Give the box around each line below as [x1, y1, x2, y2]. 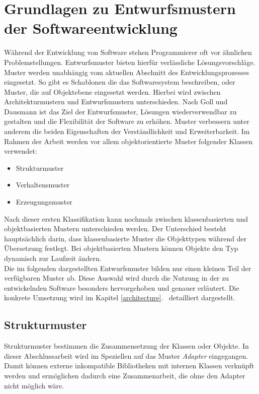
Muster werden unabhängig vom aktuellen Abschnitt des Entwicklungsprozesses [4, 67, 249, 77]
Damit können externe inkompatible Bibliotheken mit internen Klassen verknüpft [4, 360, 254, 371]
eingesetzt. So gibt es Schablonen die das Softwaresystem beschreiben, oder [4, 77, 235, 87]
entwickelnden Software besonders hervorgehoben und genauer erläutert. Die [4, 282, 239, 293]
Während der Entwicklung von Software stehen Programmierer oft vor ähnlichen [4, 47, 252, 57]
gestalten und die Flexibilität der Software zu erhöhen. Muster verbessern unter [4, 116, 249, 126]
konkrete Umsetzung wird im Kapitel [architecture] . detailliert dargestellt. [4, 292, 235, 303]
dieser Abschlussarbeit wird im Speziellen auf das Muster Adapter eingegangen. [4, 350, 248, 361]
